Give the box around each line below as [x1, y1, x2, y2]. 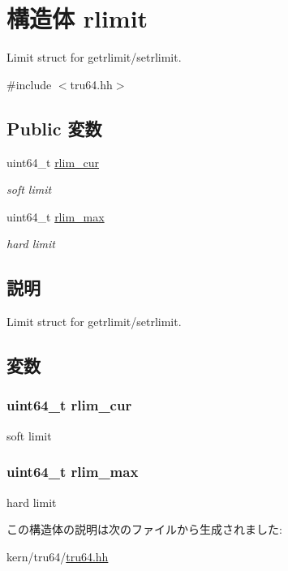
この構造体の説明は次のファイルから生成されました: [6, 521, 282, 538]
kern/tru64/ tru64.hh [6, 547, 109, 565]
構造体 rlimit [6, 2, 148, 35]
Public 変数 [6, 115, 102, 140]
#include [6, 75, 52, 92]
